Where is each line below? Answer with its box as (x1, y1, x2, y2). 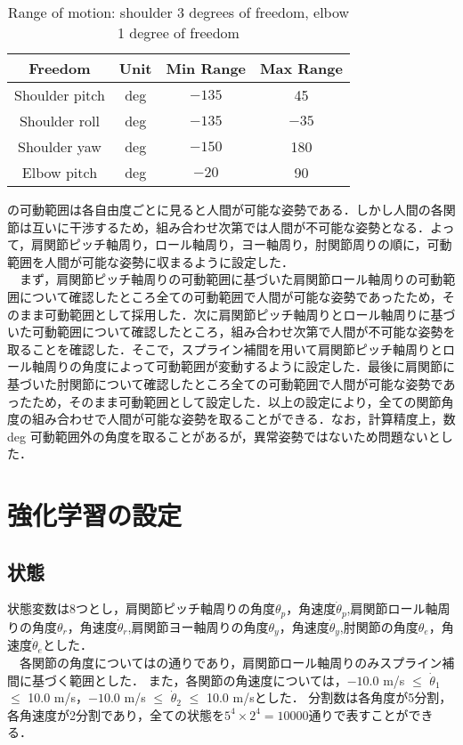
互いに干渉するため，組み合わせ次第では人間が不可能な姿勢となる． (31, 217, 430, 236)
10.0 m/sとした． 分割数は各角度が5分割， (206, 688, 452, 707)
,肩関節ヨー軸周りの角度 (127, 617, 269, 636)
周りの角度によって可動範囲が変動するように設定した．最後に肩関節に (44, 357, 455, 376)
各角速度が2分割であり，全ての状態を (7, 705, 224, 724)
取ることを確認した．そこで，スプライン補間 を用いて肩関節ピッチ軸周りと (7, 339, 443, 358)
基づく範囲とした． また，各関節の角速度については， (31, 670, 347, 689)
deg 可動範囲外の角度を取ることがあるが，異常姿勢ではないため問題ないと (7, 426, 441, 445)
